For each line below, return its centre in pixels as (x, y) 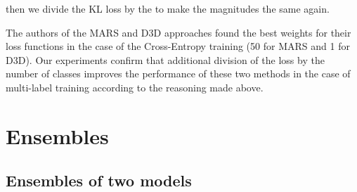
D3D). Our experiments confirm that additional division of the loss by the (165, 59)
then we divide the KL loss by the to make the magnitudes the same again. (168, 8)
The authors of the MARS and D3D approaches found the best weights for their (178, 32)
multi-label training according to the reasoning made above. (135, 87)
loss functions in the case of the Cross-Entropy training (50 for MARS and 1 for (178, 46)
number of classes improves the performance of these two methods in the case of (178, 73)
